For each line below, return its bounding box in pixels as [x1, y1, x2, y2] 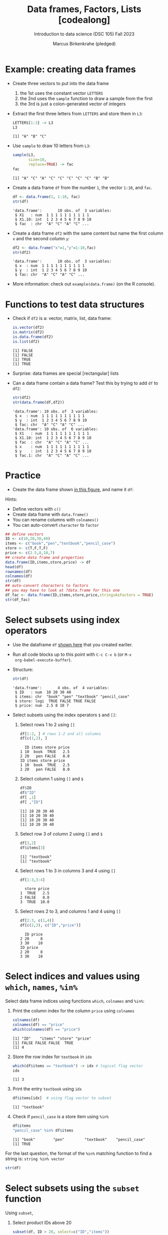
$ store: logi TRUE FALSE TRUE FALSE [15, 699, 96, 704]
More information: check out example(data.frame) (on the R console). [12, 281, 155, 287]
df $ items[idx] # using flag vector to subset [12, 1095, 112, 1101]
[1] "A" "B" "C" [12, 134, 47, 139]
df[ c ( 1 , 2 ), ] [20, 736, 48, 741]
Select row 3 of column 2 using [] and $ [20, 831, 103, 837]
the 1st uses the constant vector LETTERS [20, 90, 103, 96]
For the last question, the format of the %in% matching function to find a [5, 1150, 152, 1156]
